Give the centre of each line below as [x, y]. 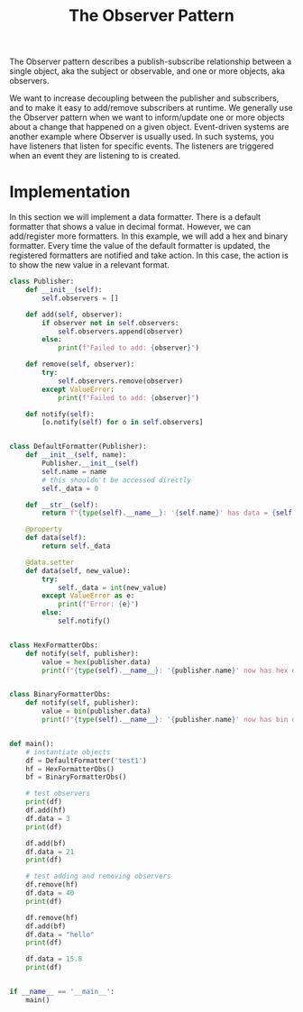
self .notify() [84, 621]
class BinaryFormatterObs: [60, 695]
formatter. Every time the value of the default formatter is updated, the [140, 246]
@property [44, 529]
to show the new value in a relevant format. [89, 265]
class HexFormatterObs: [54, 645]
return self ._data [76, 546]
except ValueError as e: [88, 596]
